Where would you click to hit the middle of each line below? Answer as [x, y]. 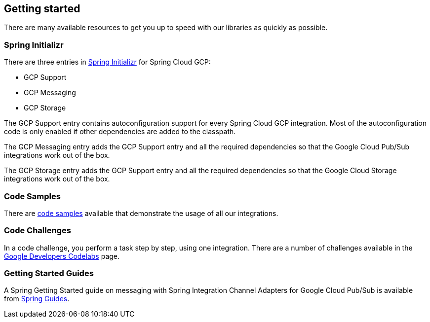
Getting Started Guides [49, 273]
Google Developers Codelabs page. [62, 256]
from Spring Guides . [37, 299]
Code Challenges [38, 231]
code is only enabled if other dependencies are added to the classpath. [120, 132]
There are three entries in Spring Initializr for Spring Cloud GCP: [107, 62]
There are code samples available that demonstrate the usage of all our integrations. [141, 213]
